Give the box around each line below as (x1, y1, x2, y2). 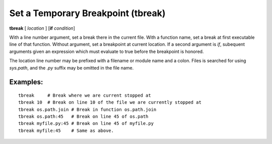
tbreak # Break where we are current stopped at (18, 92, 151, 98)
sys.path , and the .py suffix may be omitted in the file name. (9, 64, 134, 70)
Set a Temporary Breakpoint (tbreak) (9, 8, 166, 19)
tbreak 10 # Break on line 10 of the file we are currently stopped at (18, 100, 201, 105)
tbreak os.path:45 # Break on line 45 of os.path (18, 114, 149, 119)
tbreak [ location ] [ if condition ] (9, 25, 75, 31)
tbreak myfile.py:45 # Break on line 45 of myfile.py (18, 121, 154, 126)
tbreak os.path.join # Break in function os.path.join (18, 106, 157, 112)
